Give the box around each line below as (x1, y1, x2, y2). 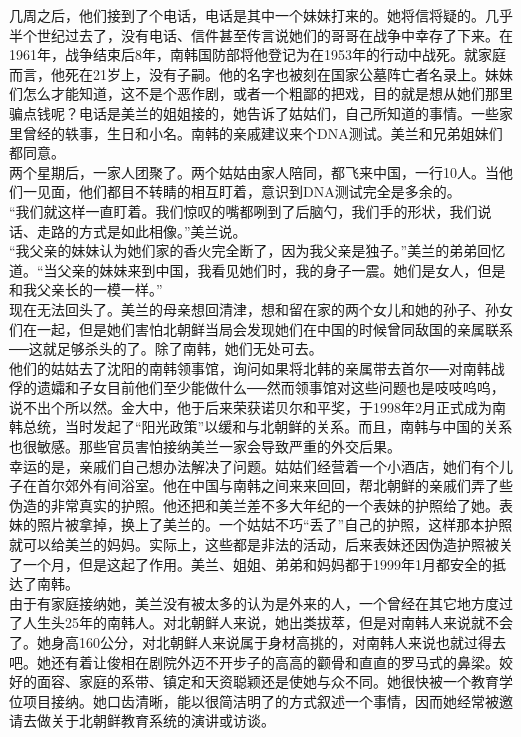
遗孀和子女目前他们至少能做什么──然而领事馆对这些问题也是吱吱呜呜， (36, 377, 505, 398)
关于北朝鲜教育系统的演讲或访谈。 (50, 710, 275, 731)
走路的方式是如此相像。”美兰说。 (36, 220, 247, 241)
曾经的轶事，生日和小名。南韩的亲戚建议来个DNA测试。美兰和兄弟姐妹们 (22, 122, 503, 143)
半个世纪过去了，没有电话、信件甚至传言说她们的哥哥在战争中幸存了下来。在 (9, 24, 513, 45)
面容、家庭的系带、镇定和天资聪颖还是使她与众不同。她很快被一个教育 (36, 671, 499, 692)
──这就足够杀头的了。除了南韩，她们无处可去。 (9, 338, 323, 359)
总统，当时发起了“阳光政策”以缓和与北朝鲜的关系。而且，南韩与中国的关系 (22, 416, 513, 437)
